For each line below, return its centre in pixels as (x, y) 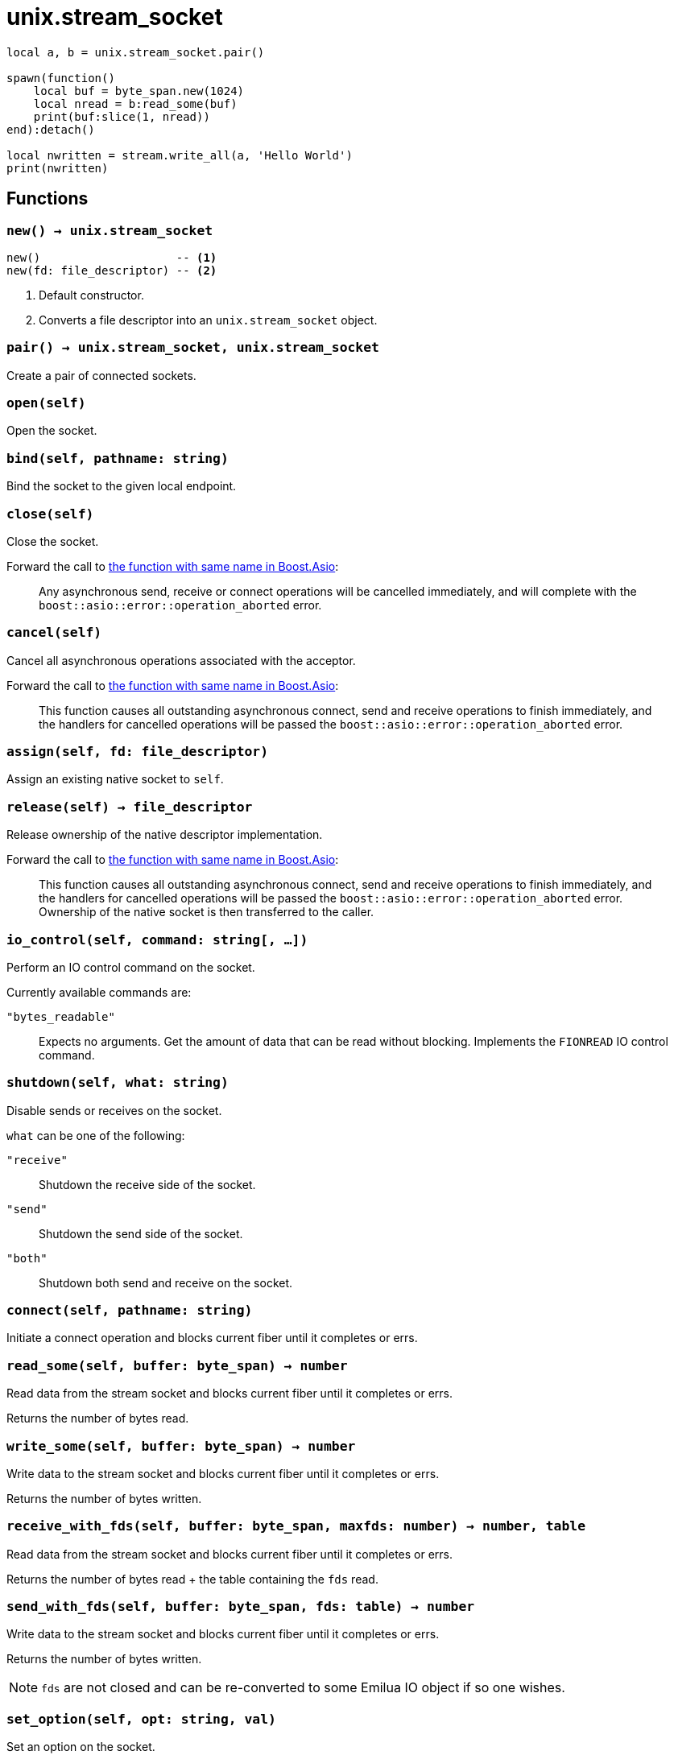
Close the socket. (53, 541)
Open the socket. (52, 431)
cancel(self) (54, 633)
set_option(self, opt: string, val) (141, 1719)
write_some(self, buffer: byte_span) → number (181, 1446)
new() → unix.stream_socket (110, 230)
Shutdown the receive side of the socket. (147, 1184)
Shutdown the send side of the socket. (141, 1233)
